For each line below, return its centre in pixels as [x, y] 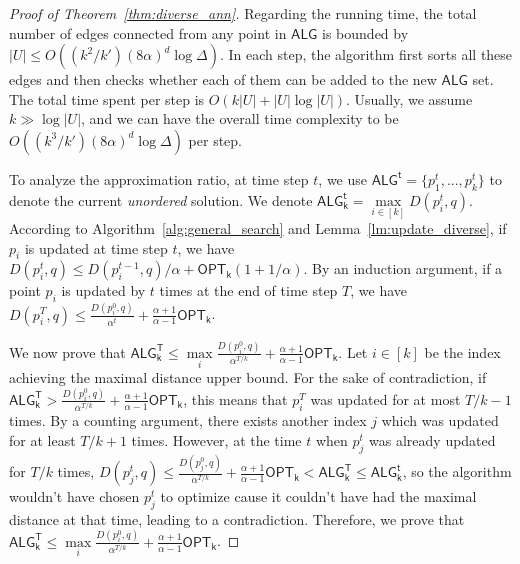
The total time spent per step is [107, 98]
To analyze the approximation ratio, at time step [159, 178]
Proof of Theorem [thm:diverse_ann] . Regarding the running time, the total [243, 13]
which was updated [440, 420]
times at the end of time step [248, 290]
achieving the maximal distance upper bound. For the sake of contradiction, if [248, 377]
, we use [342, 178]
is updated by [103, 290]
